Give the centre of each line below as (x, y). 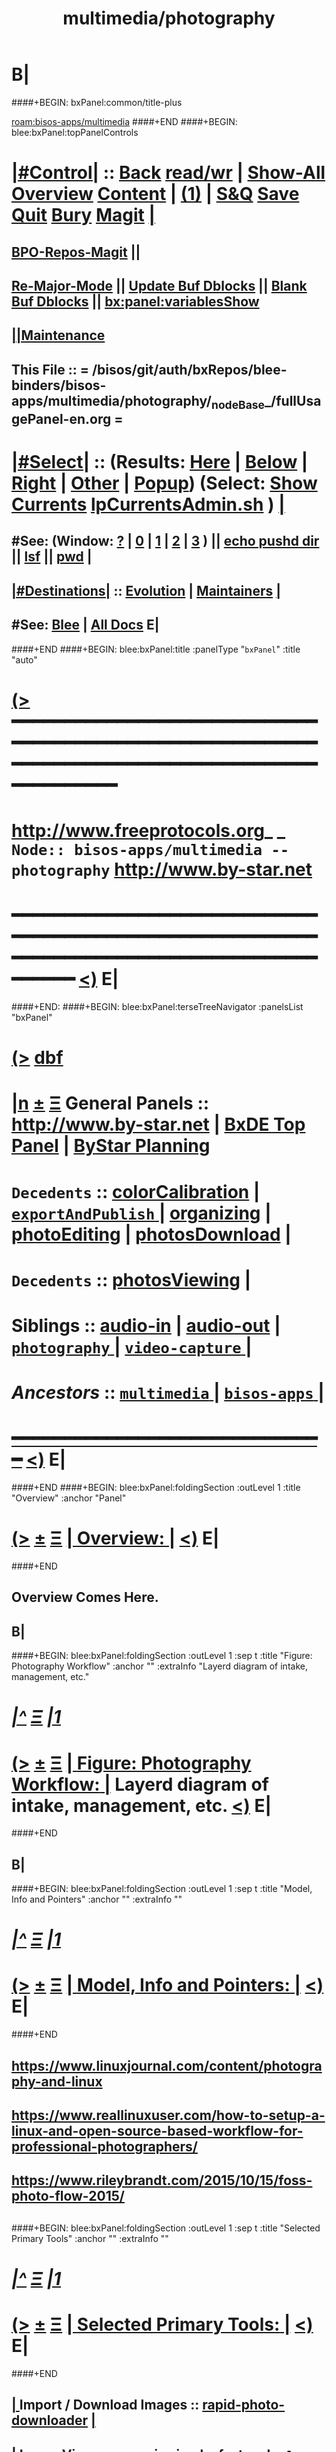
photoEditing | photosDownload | (151, 1234)
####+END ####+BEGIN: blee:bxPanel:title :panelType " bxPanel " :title (156, 649)
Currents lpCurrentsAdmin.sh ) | (148, 504)
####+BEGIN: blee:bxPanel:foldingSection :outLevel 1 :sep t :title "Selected (166, 2228)
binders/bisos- (59, 385)
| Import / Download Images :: (105, 2405)
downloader (50, 2420)
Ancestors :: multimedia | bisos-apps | (168, 1393)
